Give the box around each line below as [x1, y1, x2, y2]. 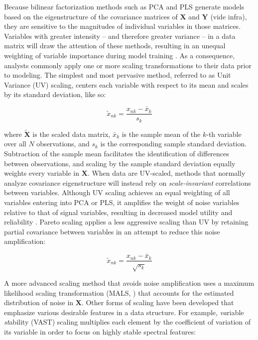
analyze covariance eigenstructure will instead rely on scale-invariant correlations [4, 177, 251, 188]
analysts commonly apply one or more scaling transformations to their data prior [4, 60, 252, 70]
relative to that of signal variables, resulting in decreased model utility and [4, 207, 233, 217]
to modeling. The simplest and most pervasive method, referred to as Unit [4, 70, 231, 80]
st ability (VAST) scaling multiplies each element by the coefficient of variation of [4, 317, 251, 327]
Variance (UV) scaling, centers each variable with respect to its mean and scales [4, 79, 249, 90]
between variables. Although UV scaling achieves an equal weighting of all [4, 187, 230, 198]
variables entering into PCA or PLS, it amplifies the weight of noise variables [4, 197, 240, 208]
